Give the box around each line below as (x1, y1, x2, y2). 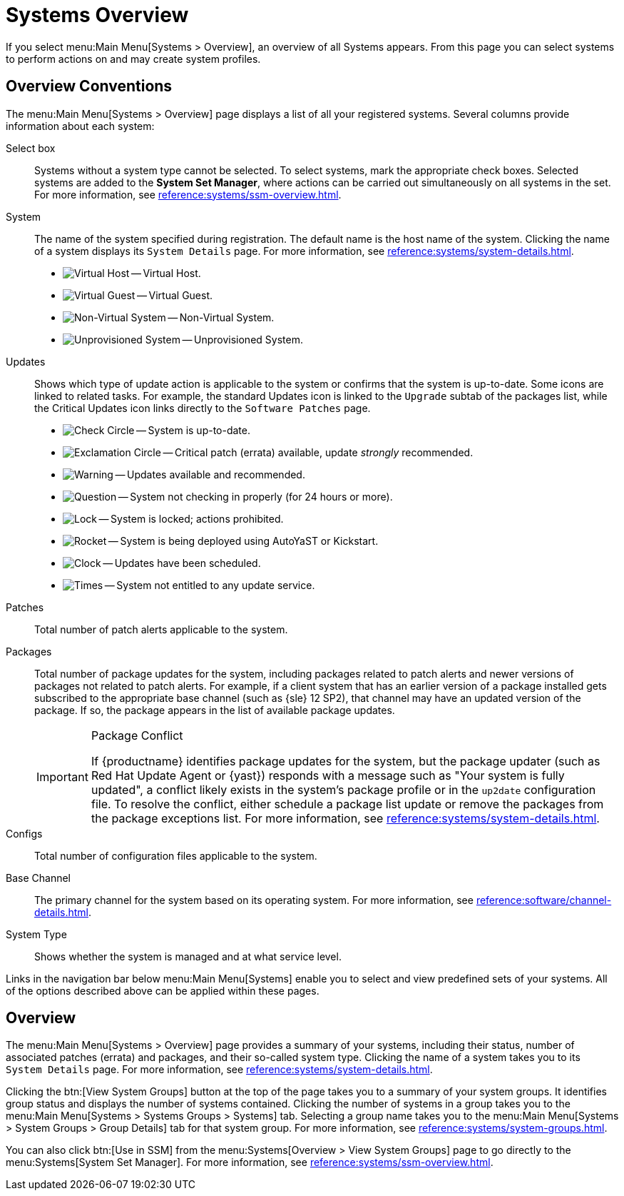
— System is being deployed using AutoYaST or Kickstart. (108, 534, 379, 547)
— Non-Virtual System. (168, 311, 275, 323)
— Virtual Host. (131, 266, 201, 279)
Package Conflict (91, 728, 183, 743)
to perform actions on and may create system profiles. (6, 52, 261, 65)
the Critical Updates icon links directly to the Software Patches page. (34, 401, 371, 414)
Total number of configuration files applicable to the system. (34, 849, 317, 862)
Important (36, 769, 88, 784)
